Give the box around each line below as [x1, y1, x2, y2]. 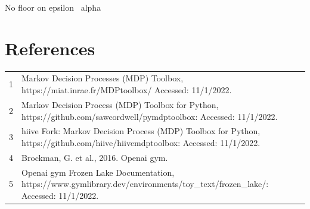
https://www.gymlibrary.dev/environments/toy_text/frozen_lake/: [21, 178, 269, 190]
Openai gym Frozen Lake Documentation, [21, 166, 175, 178]
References [5, 36, 95, 60]
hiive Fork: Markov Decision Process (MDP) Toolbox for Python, [21, 125, 261, 137]
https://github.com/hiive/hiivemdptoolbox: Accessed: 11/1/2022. [21, 136, 261, 148]
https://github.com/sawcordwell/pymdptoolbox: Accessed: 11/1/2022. [21, 110, 278, 122]
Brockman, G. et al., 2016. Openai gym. [21, 151, 168, 163]
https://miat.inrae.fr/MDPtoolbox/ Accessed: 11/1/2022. [21, 84, 232, 96]
